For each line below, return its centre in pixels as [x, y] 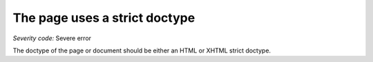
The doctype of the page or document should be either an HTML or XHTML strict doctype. [142, 50]
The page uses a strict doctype [104, 18]
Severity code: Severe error [52, 38]
